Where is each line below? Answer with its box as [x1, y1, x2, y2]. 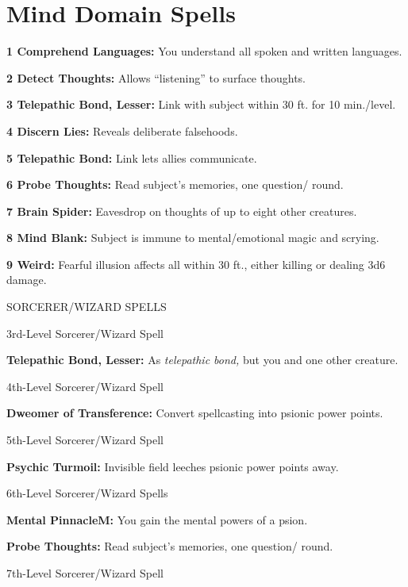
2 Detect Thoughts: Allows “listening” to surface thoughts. [6, 69, 306, 86]
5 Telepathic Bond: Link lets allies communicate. [6, 149, 257, 166]
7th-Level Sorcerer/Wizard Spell [6, 565, 164, 581]
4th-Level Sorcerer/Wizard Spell [6, 378, 164, 394]
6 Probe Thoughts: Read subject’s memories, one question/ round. [6, 176, 344, 193]
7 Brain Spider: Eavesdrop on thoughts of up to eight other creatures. [6, 202, 357, 219]
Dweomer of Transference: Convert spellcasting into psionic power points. [6, 405, 383, 421]
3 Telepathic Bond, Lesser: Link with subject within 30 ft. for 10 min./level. [6, 96, 396, 113]
